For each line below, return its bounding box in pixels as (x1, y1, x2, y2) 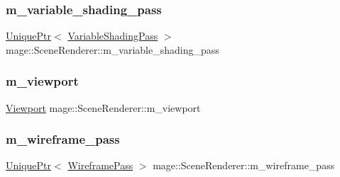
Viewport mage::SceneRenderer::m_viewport (6, 100, 201, 115)
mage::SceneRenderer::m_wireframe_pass (153, 158, 335, 173)
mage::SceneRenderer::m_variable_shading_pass (6, 42, 219, 57)
